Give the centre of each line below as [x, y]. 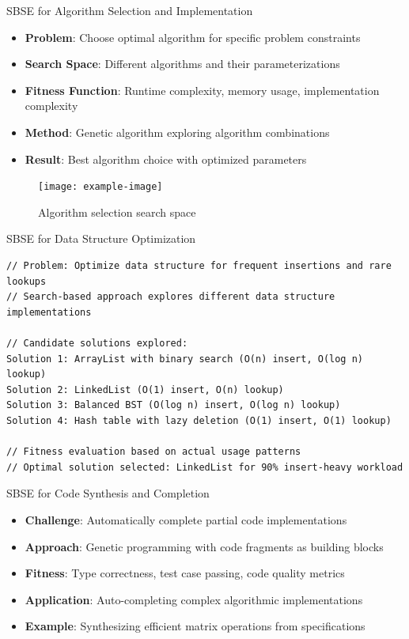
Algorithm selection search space [117, 212]
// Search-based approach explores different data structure [171, 297]
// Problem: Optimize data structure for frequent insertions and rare [199, 266]
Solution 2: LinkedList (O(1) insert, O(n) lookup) [145, 389]
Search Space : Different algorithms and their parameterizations [182, 64]
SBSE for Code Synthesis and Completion [108, 493]
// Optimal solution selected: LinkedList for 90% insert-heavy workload [205, 467]
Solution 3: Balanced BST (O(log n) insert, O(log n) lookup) [174, 405]
